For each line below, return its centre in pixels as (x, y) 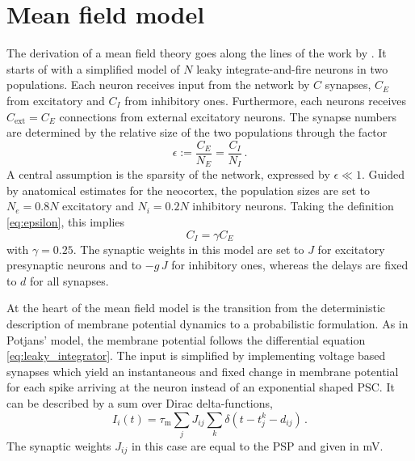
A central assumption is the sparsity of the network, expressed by (168, 174)
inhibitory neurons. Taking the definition (293, 206)
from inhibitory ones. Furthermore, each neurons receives (266, 100)
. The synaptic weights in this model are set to (189, 249)
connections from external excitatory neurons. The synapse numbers (228, 116)
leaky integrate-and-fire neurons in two (292, 68)
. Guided (383, 174)
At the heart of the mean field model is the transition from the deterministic (196, 308)
